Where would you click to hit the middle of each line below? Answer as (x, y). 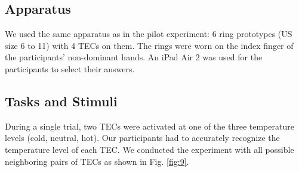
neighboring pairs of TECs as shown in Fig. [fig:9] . (97, 161)
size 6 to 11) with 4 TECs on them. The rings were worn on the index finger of (149, 45)
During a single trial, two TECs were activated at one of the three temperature (149, 126)
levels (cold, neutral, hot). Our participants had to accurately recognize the (142, 138)
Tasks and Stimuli (61, 101)
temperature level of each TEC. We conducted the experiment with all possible (149, 149)
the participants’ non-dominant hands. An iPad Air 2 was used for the (134, 57)
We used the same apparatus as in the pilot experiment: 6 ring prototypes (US (149, 34)
